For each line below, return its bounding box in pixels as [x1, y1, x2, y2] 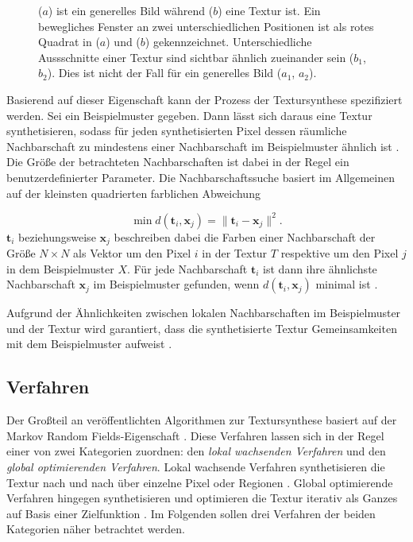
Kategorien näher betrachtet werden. [6, 521, 185, 537]
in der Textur [202, 245, 268, 261]
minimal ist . [315, 276, 378, 292]
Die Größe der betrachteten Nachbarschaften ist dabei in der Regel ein [6, 153, 349, 170]
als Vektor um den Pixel [73, 245, 191, 261]
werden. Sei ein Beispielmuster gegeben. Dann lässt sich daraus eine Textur [6, 106, 372, 123]
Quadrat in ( [38, 33, 100, 50]
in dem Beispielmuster [6, 260, 114, 277]
